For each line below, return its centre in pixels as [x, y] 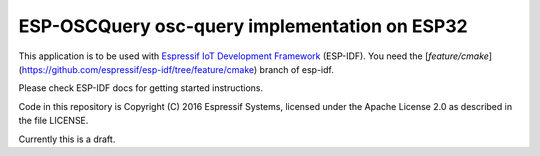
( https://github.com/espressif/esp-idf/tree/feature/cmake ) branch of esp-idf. [176, 69]
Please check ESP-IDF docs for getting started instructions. [141, 88]
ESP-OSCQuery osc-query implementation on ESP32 [243, 26]
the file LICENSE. [53, 121]
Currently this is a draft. [67, 139]
